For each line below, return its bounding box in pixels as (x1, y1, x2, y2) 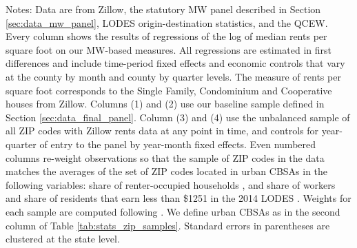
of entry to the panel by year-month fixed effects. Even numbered (39, 136, 316, 151)
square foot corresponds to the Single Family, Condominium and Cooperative (6, 83, 332, 97)
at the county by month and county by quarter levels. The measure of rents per (6, 69, 341, 83)
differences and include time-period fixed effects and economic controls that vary (6, 56, 345, 70)
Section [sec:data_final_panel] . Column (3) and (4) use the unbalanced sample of (6, 110, 350, 124)
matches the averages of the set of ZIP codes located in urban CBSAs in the (6, 164, 328, 178)
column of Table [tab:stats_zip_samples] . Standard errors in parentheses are (6, 218, 330, 232)
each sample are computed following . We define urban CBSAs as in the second (6, 204, 340, 218)
